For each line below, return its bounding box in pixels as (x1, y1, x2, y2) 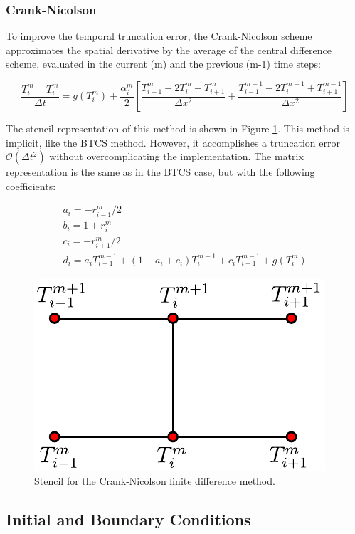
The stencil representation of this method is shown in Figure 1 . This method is (6, 121, 350, 135)
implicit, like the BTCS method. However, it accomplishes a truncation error (6, 135, 340, 150)
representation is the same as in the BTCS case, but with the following (6, 164, 315, 179)
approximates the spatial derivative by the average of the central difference (6, 42, 332, 57)
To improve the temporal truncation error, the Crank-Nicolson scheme (6, 28, 312, 43)
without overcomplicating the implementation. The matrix (49, 149, 304, 164)
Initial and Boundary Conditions (6, 508, 251, 530)
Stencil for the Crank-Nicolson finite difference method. (34, 473, 275, 488)
